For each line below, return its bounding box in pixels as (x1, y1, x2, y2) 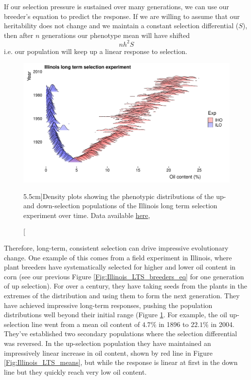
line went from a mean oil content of (31, 319, 140, 329)
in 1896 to (159, 319, 189, 329)
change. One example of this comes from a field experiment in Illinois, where (4, 252, 232, 262)
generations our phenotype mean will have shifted (42, 30, 190, 40)
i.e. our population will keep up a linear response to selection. (4, 46, 187, 56)
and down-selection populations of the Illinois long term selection (23, 200, 217, 211)
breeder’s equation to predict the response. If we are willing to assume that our (4, 11, 240, 21)
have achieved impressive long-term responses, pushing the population (4, 300, 213, 310)
